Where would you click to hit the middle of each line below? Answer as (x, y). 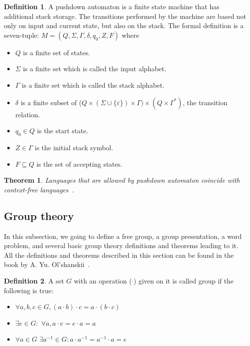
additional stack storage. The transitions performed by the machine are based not (125, 16)
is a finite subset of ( (51, 102)
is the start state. (62, 131)
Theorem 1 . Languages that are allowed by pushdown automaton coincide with (122, 180)
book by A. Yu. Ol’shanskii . (47, 264)
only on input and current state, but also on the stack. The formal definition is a (124, 25)
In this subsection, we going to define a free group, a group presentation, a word (123, 236)
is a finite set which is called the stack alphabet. (93, 85)
